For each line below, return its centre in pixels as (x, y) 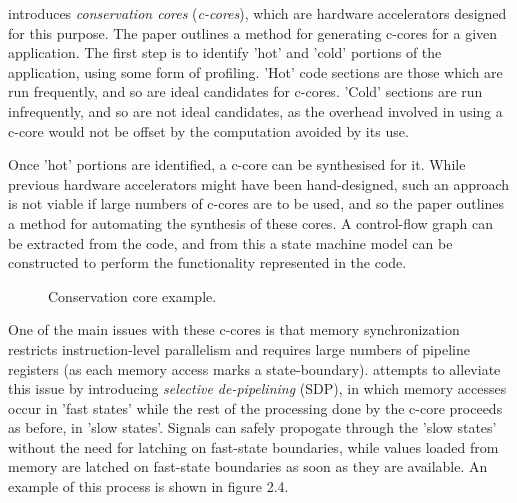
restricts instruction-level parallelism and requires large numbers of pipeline (239, 348)
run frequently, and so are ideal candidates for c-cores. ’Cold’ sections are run (245, 91)
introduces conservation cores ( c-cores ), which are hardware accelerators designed (257, 13)
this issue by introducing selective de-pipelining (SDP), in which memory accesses (257, 388)
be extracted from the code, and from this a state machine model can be (230, 242)
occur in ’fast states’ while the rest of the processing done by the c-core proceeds (255, 407)
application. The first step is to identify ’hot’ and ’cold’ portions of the (225, 52)
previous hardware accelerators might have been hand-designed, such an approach (259, 183)
